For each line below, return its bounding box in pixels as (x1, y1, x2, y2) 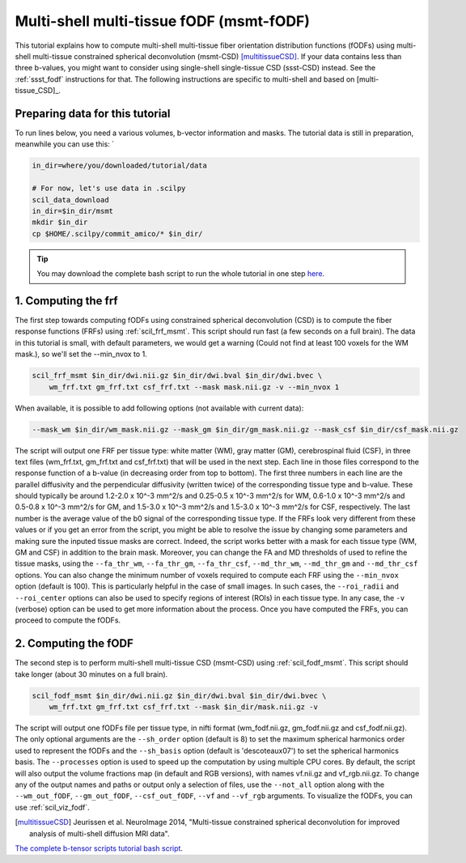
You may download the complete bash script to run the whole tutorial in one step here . (36, 269, 325, 278)
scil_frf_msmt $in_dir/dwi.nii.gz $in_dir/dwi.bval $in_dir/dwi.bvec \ (32, 371, 323, 380)
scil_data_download (32, 195, 109, 204)
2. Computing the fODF (15, 636, 133, 651)
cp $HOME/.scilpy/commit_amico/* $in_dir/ (32, 229, 203, 238)
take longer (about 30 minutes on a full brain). (15, 669, 168, 679)
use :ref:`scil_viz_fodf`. (15, 802, 91, 812)
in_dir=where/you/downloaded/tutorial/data (32, 161, 208, 170)
